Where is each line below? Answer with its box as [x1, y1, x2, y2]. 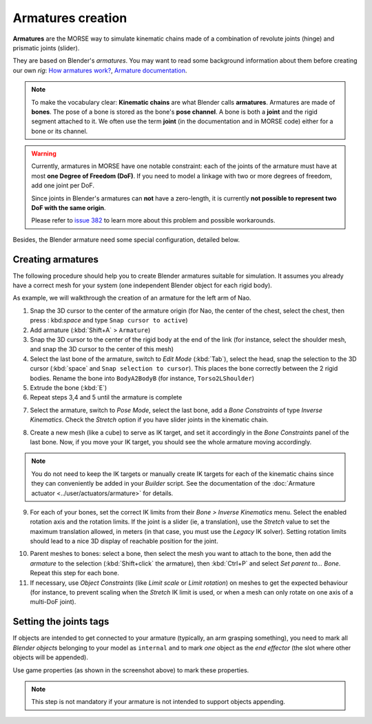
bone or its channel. [31, 127, 88, 135]
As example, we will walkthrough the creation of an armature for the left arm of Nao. [12, 293, 251, 302]
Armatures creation [12, 10, 127, 25]
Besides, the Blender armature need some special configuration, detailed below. [12, 235, 240, 244]
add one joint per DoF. [31, 181, 94, 189]
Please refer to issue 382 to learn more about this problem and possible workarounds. [31, 216, 276, 225]
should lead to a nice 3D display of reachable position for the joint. [30, 537, 218, 546]
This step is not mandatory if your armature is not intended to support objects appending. [31, 698, 286, 706]
